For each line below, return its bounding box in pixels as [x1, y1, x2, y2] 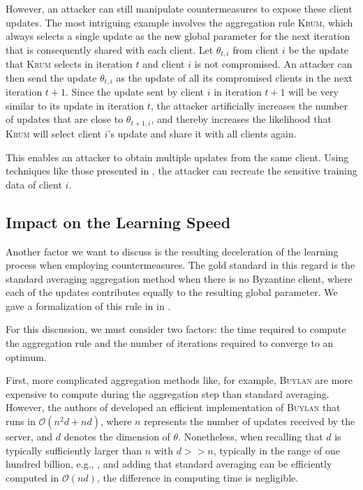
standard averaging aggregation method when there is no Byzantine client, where [6, 271, 353, 285]
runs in [6, 414, 36, 429]
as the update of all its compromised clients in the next [116, 70, 353, 84]
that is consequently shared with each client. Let [6, 42, 214, 57]
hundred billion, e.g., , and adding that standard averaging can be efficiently [6, 456, 332, 471]
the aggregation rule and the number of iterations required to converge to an [6, 336, 334, 350]
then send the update [6, 70, 97, 84]
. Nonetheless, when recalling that [178, 429, 323, 444]
